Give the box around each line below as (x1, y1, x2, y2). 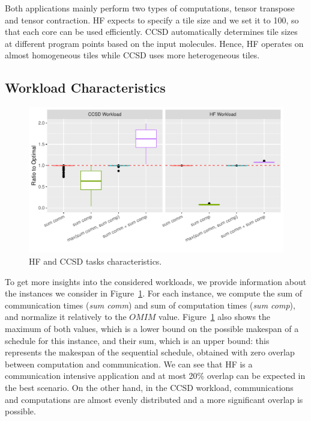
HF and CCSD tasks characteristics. (29, 254, 162, 267)
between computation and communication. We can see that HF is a (5, 357, 253, 370)
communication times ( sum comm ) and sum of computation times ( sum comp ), (5, 298, 295, 311)
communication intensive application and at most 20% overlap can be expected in (5, 369, 306, 382)
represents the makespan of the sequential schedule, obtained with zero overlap (5, 346, 295, 358)
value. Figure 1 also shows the (159, 310, 271, 323)
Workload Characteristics (5, 78, 166, 97)
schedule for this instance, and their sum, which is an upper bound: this (5, 334, 270, 346)
